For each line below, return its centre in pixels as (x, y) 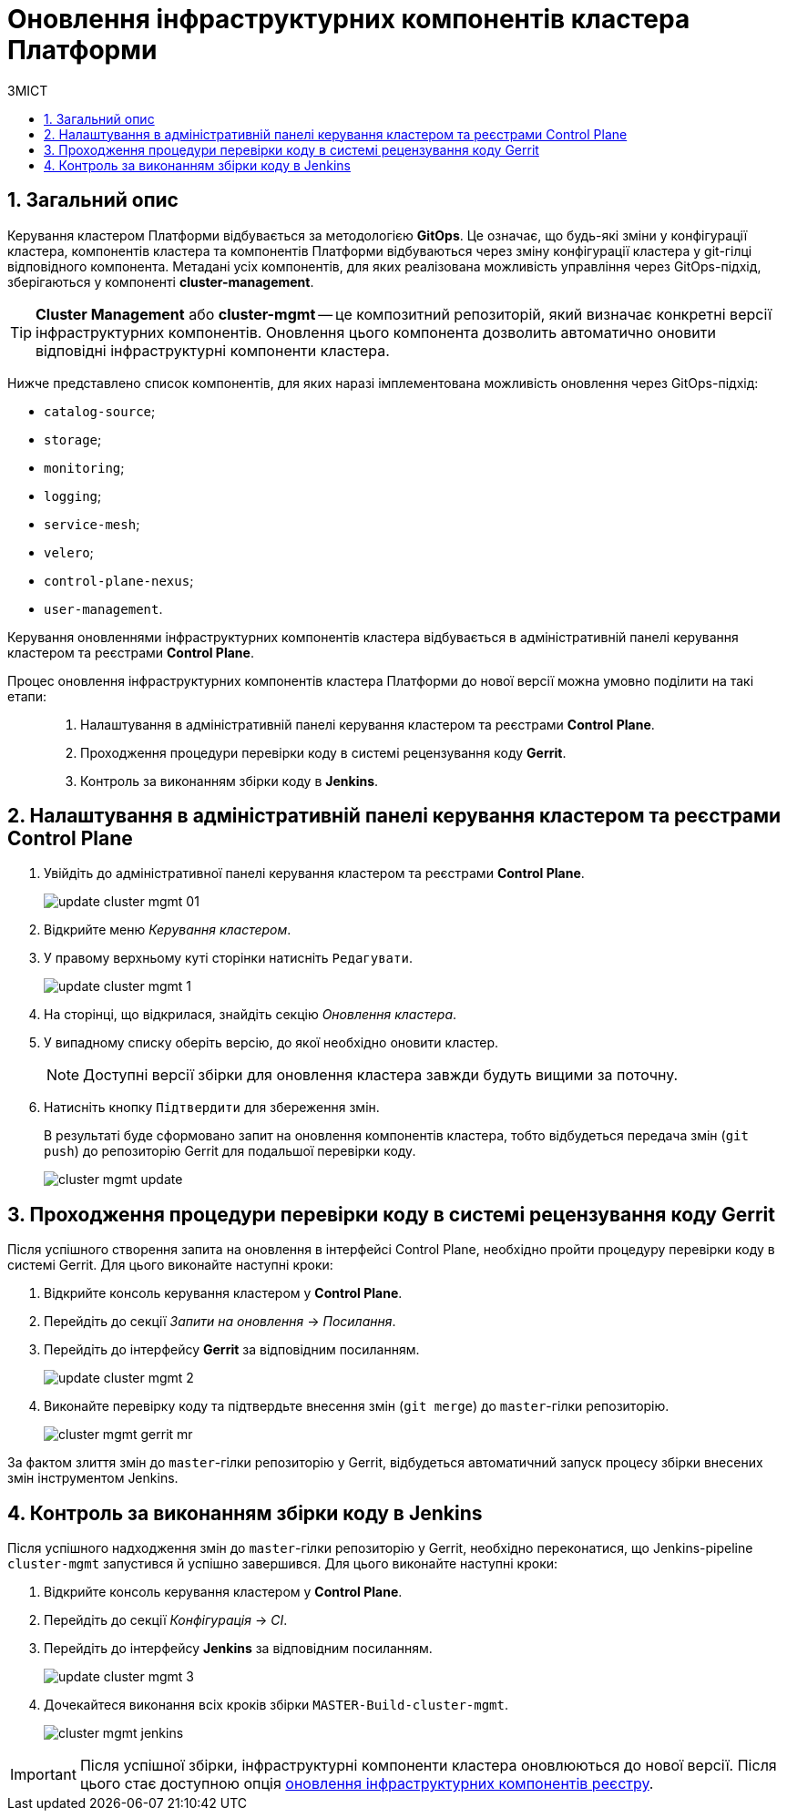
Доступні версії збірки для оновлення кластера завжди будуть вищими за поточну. (381, 1075)
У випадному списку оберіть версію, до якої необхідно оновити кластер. (271, 1043)
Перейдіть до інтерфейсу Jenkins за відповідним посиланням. (238, 1649)
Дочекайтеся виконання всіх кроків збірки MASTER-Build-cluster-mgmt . (276, 1705)
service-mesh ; (92, 524)
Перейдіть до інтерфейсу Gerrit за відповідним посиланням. (232, 1350)
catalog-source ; (100, 411)
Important (43, 1775)
